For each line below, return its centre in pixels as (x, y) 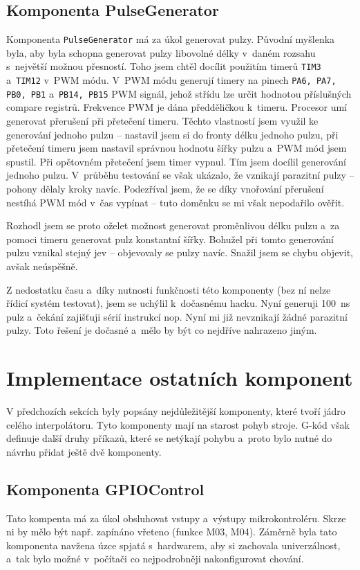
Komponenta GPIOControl (105, 489)
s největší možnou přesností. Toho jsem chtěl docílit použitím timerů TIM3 (164, 66)
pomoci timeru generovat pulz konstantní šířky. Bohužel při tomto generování (170, 239)
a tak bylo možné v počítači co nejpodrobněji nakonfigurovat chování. (155, 559)
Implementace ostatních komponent (180, 378)
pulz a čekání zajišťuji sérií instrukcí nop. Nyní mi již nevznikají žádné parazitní (177, 316)
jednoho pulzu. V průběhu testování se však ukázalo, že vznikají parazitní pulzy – (180, 175)
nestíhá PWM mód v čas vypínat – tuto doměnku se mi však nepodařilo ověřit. (176, 202)
